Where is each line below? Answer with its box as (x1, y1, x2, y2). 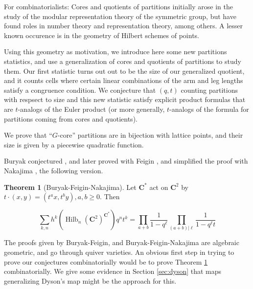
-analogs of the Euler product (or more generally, (18, 103, 165, 114)
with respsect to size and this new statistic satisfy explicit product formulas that (4, 94, 246, 104)
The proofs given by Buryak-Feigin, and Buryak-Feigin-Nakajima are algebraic (4, 237, 239, 248)
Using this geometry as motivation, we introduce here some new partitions (4, 46, 227, 57)
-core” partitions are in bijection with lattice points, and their (57, 130, 243, 140)
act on (149, 182, 168, 192)
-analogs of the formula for (169, 103, 249, 114)
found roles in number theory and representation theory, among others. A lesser (4, 21, 243, 31)
